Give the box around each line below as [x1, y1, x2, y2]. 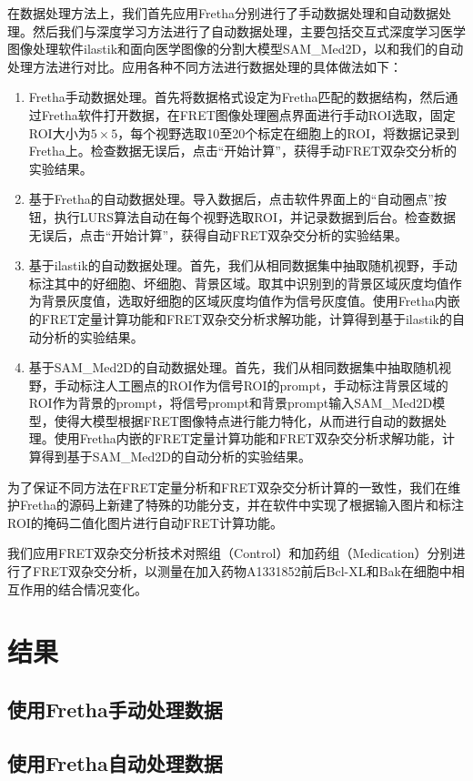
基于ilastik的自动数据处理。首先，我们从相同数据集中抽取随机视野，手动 [28, 256, 458, 275]
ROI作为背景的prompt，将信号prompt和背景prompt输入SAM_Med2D [28, 393, 433, 412]
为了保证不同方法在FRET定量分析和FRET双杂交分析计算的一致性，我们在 [7, 477, 448, 496]
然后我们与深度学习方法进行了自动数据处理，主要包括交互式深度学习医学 [32, 21, 466, 40]
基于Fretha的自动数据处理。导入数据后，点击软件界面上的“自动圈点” [28, 189, 434, 208]
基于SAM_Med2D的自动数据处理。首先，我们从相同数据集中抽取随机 [28, 358, 438, 377]
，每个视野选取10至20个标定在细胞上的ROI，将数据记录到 [117, 123, 460, 142]
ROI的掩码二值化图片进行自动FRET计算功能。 [7, 512, 283, 532]
